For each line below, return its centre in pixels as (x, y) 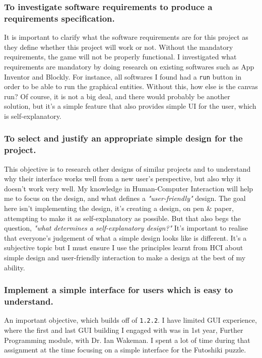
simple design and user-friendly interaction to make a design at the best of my (125, 258)
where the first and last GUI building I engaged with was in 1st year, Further (124, 330)
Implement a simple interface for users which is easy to (119, 290)
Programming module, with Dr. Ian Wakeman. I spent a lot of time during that (127, 340)
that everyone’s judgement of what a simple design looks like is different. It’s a (125, 237)
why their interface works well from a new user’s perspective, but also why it (123, 178)
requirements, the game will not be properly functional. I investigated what (120, 57)
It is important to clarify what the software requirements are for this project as (126, 37)
